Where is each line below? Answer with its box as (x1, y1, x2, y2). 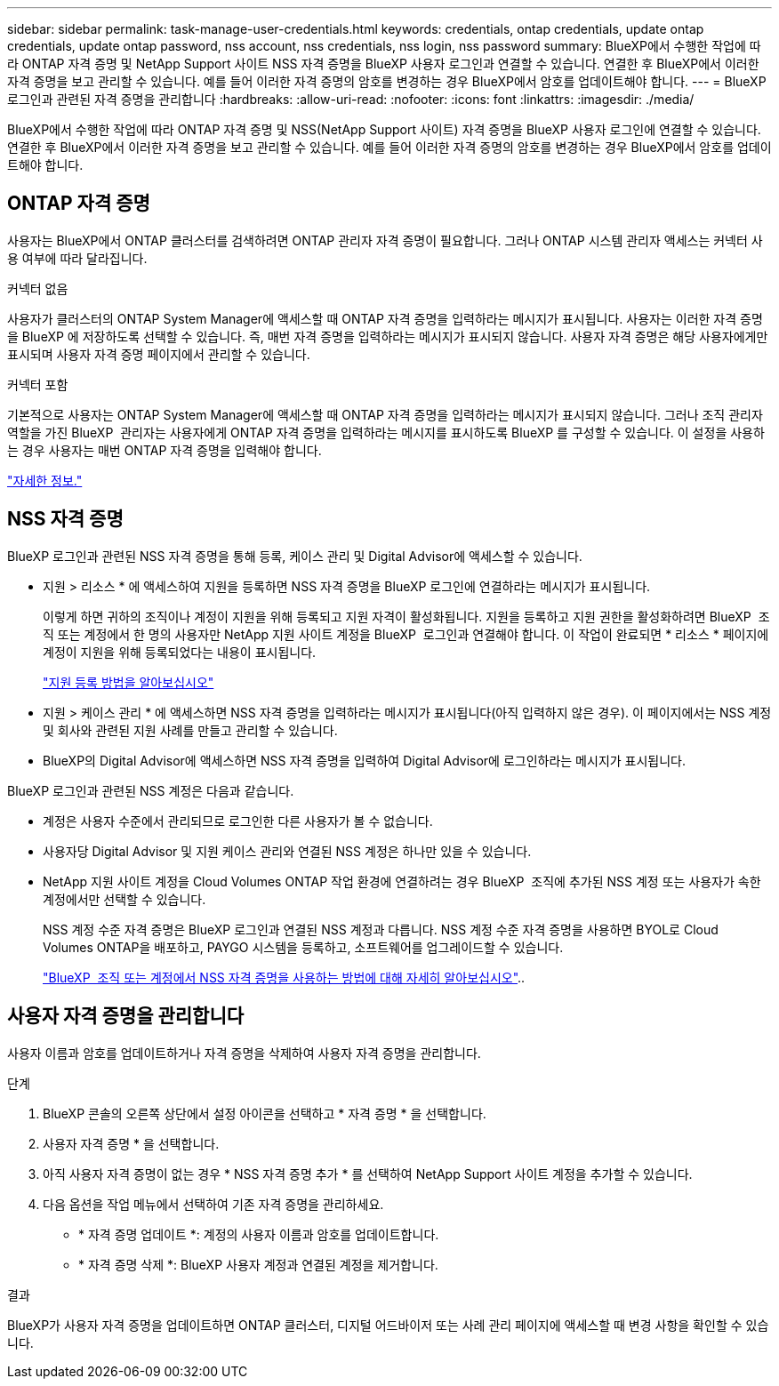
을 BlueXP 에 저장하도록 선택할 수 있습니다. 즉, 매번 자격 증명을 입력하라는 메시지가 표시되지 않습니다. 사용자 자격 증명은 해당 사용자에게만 (7, 328, 768, 344)
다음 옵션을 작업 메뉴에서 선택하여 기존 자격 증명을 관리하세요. (43, 1196, 384, 1212)
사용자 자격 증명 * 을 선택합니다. (43, 1135, 220, 1151)
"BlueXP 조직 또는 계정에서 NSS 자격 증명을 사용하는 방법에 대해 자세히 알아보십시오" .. (43, 969, 526, 985)
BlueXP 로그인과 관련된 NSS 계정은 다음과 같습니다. (7, 782, 294, 798)
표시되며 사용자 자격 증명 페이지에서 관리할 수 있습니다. (7, 346, 310, 362)
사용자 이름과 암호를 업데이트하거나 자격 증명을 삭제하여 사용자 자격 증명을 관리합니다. (7, 1045, 481, 1061)
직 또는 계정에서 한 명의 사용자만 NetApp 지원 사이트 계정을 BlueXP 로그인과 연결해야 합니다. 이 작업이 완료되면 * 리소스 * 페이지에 (43, 626, 769, 642)
